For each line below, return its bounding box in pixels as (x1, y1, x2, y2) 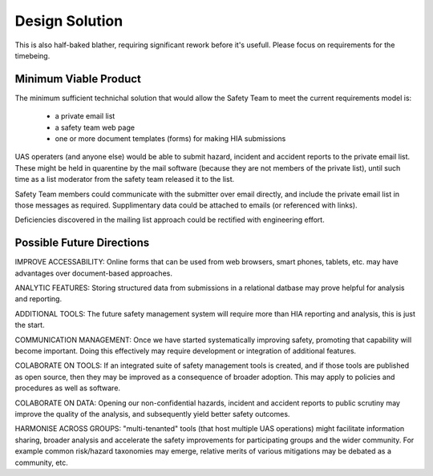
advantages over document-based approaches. (14, 268, 172, 278)
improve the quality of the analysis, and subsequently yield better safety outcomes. (14, 409, 290, 418)
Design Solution (14, 12, 123, 30)
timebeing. (14, 50, 51, 60)
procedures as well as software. (14, 383, 120, 393)
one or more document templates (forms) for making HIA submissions (55, 134, 286, 143)
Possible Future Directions (14, 236, 150, 250)
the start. (14, 321, 45, 330)
